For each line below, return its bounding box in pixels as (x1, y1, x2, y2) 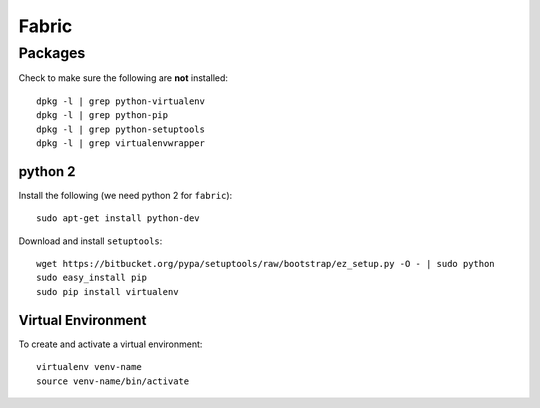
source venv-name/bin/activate (36, 375, 190, 387)
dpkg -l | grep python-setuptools (36, 123, 205, 135)
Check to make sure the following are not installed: (18, 72, 229, 84)
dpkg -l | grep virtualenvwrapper (36, 137, 205, 149)
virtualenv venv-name (36, 361, 142, 373)
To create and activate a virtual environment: (18, 338, 203, 350)
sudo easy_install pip (36, 272, 148, 284)
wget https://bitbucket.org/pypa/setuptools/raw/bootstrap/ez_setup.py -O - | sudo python (36, 258, 495, 270)
